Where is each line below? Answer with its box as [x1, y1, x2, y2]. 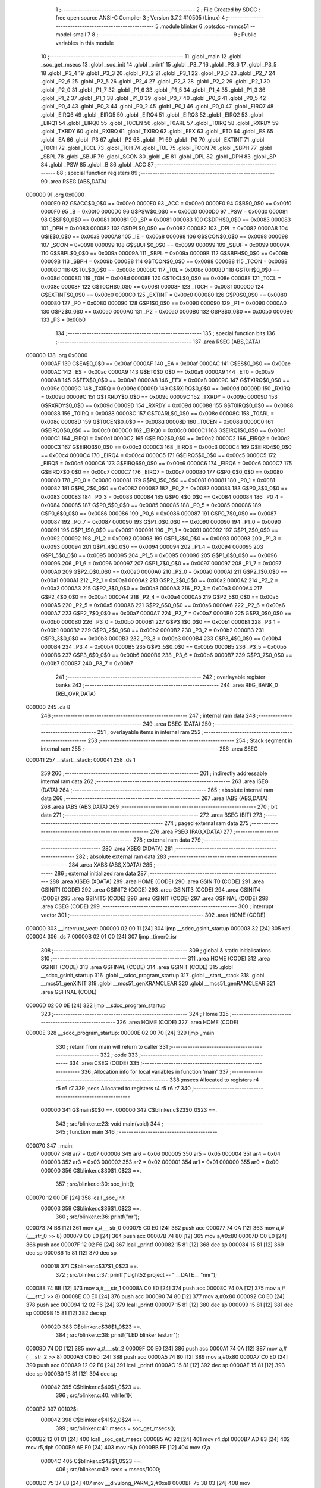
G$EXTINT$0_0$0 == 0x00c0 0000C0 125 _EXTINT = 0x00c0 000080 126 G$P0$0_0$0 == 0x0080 [40, 291, 288, 298]
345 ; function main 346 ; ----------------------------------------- [55, 1128, 218, 1136]
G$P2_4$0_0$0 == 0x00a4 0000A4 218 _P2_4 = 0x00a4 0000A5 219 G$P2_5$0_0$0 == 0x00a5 [40, 593, 279, 601]
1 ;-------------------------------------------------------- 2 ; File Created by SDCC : [55, 6, 261, 13]
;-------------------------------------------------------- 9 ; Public [96, 31, 257, 38]
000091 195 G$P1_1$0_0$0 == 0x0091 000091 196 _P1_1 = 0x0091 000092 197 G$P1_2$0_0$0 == [40, 527, 279, 534]
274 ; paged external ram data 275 [164, 820, 249, 827]
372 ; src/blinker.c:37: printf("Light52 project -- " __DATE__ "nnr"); [55, 1271, 217, 1278]
